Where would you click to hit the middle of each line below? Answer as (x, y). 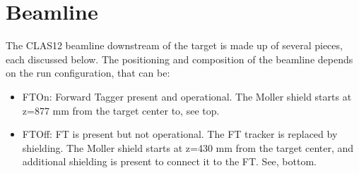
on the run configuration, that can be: (88, 73)
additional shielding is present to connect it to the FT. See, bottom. (169, 161)
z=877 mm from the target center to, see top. (121, 110)
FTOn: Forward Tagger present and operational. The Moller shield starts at (187, 96)
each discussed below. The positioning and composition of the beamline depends (179, 59)
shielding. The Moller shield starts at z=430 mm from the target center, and (188, 147)
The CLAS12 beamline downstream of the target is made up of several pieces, (174, 45)
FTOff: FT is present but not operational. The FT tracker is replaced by (180, 134)
